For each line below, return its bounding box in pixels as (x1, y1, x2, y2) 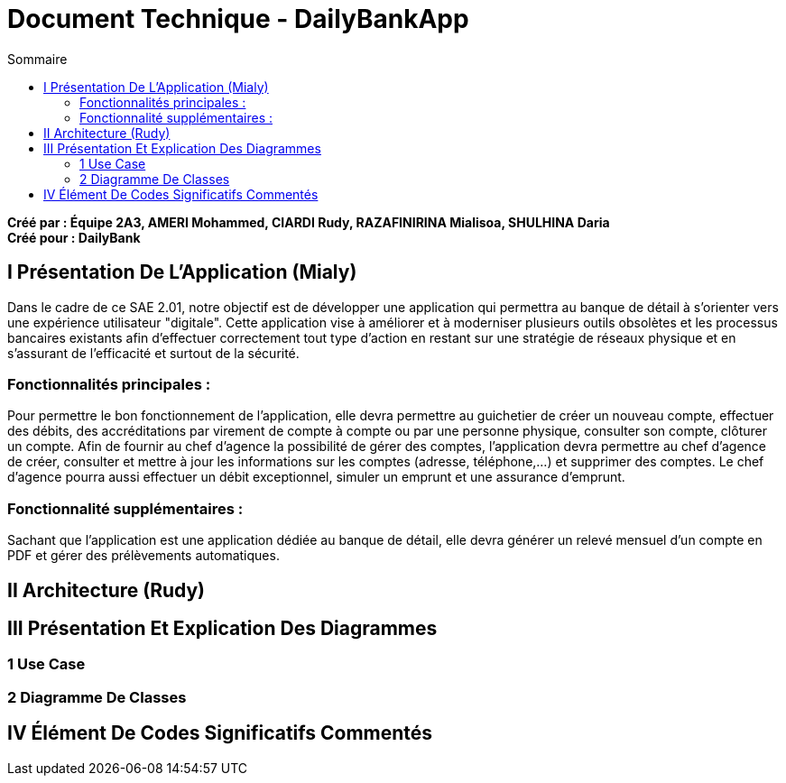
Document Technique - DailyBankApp (7, 4, 469, 34)
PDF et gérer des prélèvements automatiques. (7, 548, 280, 564)
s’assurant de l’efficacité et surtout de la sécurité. (7, 345, 300, 361)
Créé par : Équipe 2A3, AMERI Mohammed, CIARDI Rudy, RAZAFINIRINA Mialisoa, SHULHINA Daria (7, 214, 610, 230)
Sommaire (7, 51, 68, 67)
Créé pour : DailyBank (7, 229, 141, 245)
